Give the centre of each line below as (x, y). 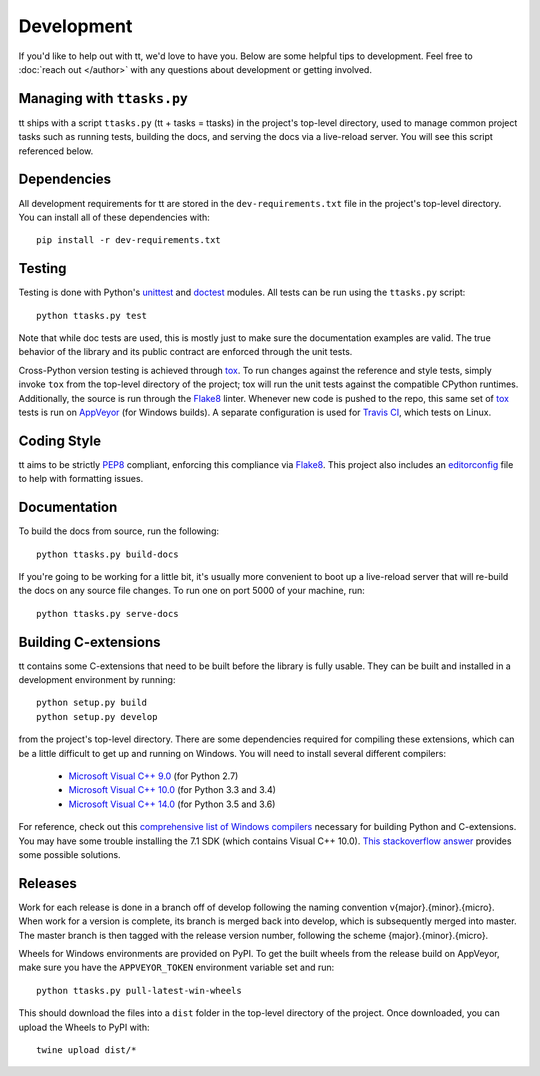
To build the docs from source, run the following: (119, 531)
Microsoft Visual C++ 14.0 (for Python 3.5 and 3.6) (172, 804)
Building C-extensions (89, 641)
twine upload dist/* (86, 1049)
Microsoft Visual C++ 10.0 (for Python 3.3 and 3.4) (172, 790)
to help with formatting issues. (81, 479)
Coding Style (60, 440)
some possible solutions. (69, 854)
